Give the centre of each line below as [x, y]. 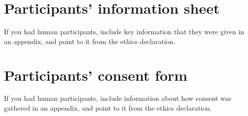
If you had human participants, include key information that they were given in [124, 32]
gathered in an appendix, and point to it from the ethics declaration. [108, 108]
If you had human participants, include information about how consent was [118, 98]
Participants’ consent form [96, 75]
